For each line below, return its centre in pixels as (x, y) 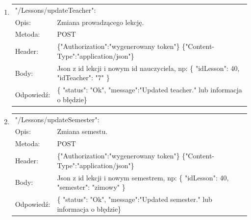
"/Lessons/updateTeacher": (55, 10)
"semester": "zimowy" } (91, 187)
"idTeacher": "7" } (83, 77)
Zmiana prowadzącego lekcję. (100, 22)
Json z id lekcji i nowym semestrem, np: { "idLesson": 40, (143, 177)
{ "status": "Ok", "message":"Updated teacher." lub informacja (150, 90)
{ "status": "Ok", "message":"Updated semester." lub (135, 199)
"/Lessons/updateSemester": (57, 119)
